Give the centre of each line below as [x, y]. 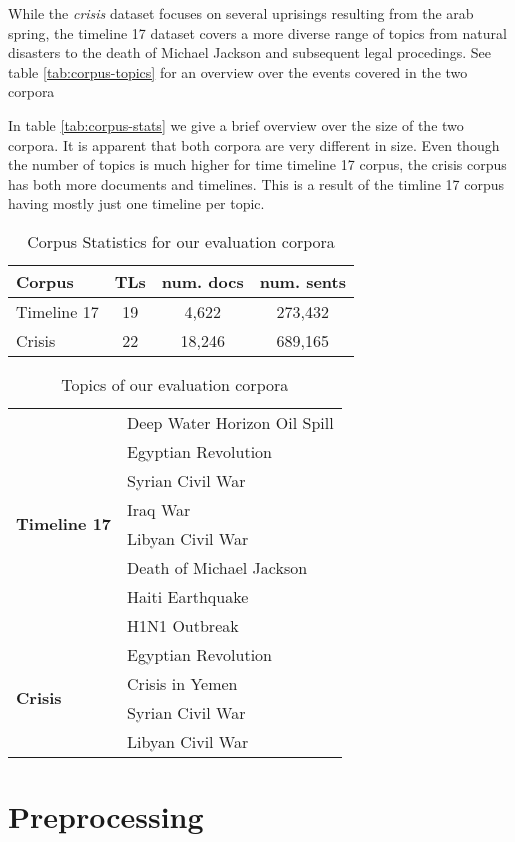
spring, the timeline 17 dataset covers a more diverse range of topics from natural [257, 32]
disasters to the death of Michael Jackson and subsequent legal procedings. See [250, 52]
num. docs [202, 281]
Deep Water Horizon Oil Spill [230, 422]
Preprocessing [106, 816]
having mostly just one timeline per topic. [136, 203]
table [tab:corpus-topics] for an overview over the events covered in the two [238, 71]
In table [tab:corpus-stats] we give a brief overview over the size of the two [236, 124]
